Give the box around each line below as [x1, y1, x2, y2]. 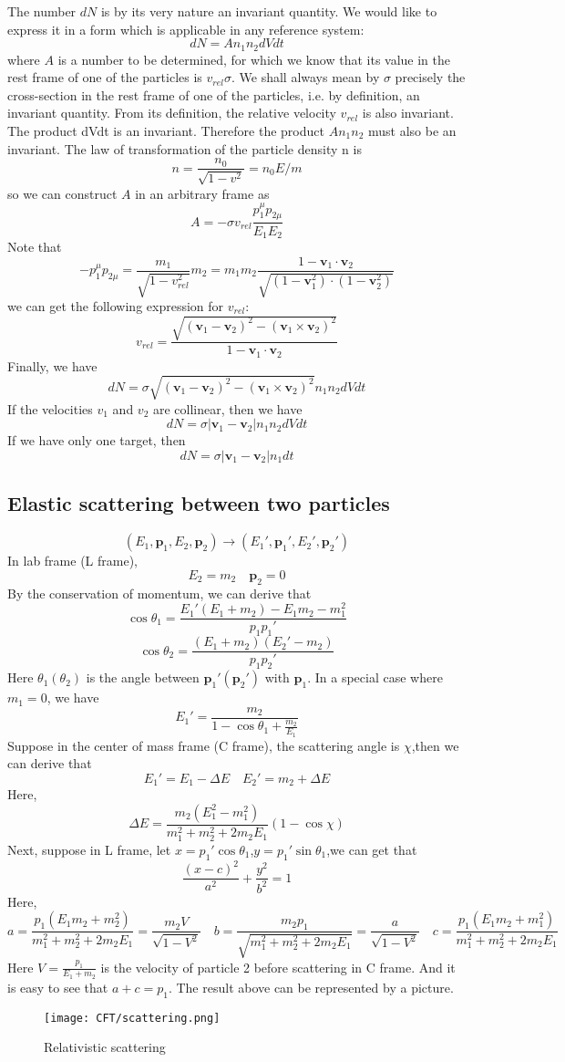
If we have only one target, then [7, 431, 186, 450]
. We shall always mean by [231, 68, 380, 87]
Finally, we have [7, 356, 98, 375]
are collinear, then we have [152, 399, 303, 418]
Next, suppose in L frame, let [7, 839, 171, 859]
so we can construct [7, 183, 118, 203]
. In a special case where [307, 668, 443, 687]
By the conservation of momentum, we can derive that [7, 583, 312, 602]
